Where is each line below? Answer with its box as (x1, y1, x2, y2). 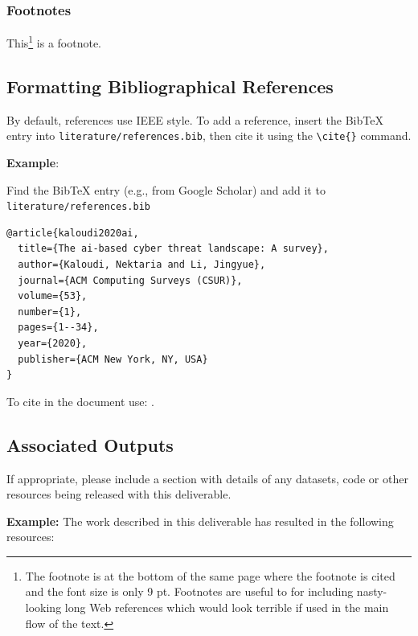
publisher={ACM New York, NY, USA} (18, 353, 208, 365)
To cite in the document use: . (6, 392, 155, 409)
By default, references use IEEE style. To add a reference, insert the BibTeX (6, 111, 383, 128)
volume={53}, (18, 290, 88, 302)
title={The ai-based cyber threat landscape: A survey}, (18, 243, 329, 255)
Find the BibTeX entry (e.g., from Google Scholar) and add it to (6, 181, 326, 198)
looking (25, 599, 62, 616)
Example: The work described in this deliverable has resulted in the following (6, 512, 394, 529)
